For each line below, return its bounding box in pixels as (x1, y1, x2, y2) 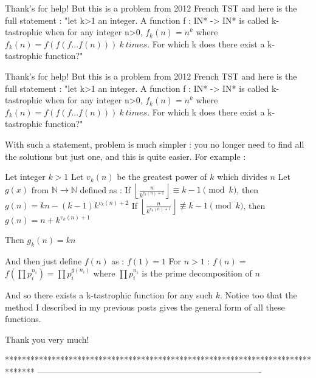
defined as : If (80, 183, 131, 196)
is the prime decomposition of (142, 266, 252, 279)
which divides (217, 170, 267, 183)
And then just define (5, 254, 82, 267)
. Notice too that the (219, 288, 297, 301)
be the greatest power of (117, 170, 207, 183)
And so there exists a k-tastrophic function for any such (5, 288, 213, 301)
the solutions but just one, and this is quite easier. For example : (5, 149, 246, 162)
